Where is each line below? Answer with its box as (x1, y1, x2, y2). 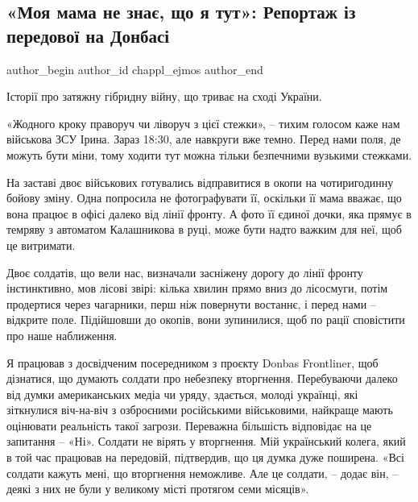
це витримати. (6, 236, 76, 253)
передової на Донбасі (6, 23, 170, 48)
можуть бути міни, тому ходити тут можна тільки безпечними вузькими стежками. (6, 146, 412, 163)
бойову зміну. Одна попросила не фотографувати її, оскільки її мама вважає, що (6, 189, 402, 206)
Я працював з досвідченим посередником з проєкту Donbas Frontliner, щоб (6, 354, 379, 371)
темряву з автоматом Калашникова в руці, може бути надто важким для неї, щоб (6, 221, 402, 238)
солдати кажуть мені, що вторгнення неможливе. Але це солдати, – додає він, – (6, 464, 399, 481)
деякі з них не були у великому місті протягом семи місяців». (6, 480, 309, 497)
